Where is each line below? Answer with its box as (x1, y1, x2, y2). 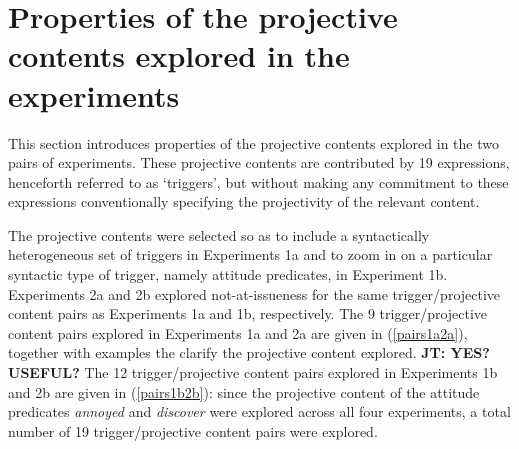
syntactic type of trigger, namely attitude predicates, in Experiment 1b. (8, 264, 448, 285)
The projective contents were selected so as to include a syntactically (8, 224, 430, 245)
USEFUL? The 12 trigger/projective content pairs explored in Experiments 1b (8, 362, 498, 383)
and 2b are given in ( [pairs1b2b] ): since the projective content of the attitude (8, 381, 480, 402)
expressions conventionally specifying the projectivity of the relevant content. (8, 191, 480, 212)
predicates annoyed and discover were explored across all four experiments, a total (8, 401, 511, 422)
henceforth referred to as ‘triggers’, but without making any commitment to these (8, 171, 509, 192)
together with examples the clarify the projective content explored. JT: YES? (8, 342, 490, 363)
